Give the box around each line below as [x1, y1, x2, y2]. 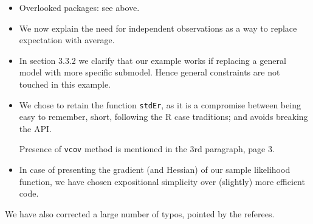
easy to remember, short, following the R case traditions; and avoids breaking [19, 110, 308, 123]
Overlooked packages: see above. [19, 1, 140, 13]
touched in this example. [19, 77, 111, 90]
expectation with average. [19, 33, 115, 46]
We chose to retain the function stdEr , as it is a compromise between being [19, 98, 301, 111]
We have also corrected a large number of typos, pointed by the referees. [5, 207, 275, 220]
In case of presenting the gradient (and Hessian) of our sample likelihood [19, 163, 291, 176]
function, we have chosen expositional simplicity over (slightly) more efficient [19, 175, 305, 187]
